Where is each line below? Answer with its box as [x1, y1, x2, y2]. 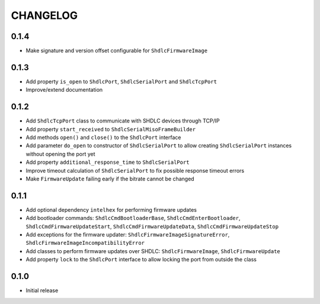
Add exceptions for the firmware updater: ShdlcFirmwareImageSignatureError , [25, 231, 230, 238]
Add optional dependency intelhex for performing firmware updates [25, 206, 197, 213]
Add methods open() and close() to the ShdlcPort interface [25, 134, 181, 141]
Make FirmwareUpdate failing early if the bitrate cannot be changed [25, 175, 195, 182]
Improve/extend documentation [25, 86, 103, 93]
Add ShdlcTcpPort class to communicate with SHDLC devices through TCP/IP [25, 117, 220, 124]
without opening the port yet [25, 150, 95, 157]
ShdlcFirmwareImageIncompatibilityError [25, 240, 145, 247]
